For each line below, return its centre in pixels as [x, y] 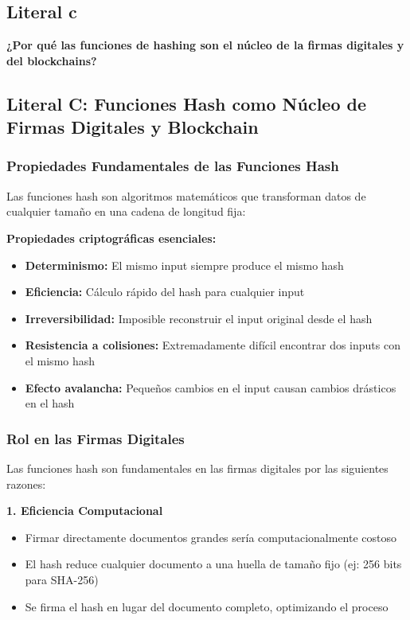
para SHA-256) [62, 579]
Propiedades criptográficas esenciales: [111, 238]
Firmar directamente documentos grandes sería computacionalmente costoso [211, 537]
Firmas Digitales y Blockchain [133, 127]
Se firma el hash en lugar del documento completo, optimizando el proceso [207, 606]
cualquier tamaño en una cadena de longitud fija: [126, 211]
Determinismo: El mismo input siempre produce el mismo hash [184, 265]
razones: [26, 484]
